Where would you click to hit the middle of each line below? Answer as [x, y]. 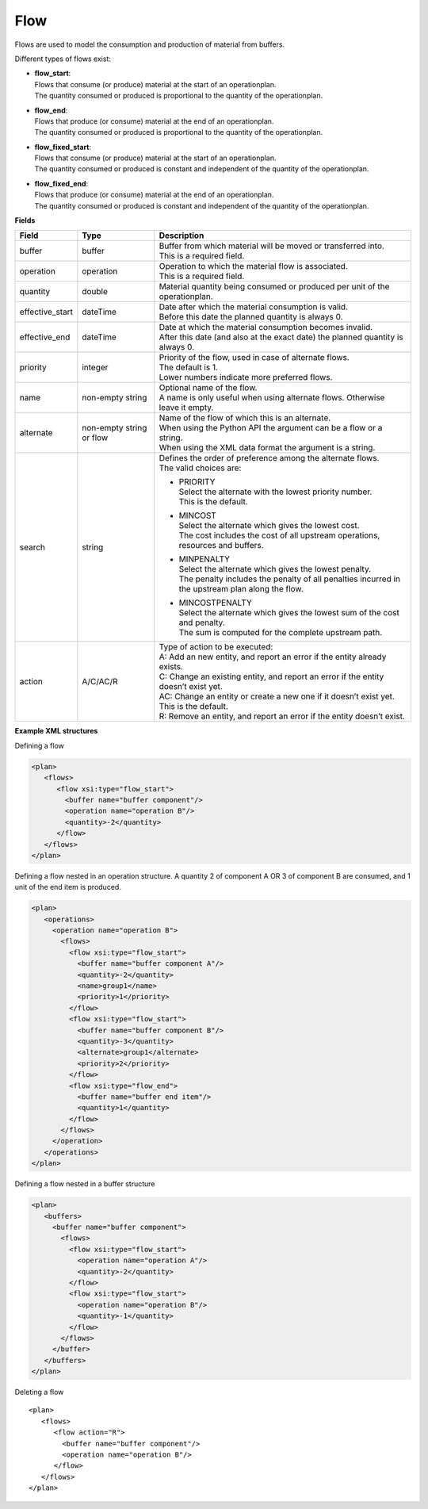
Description [182, 236]
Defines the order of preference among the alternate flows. [269, 458]
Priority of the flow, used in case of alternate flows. [254, 358]
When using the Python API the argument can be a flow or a [271, 428]
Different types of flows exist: [63, 59]
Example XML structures [56, 731]
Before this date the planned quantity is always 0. [251, 317]
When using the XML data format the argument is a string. [267, 448]
